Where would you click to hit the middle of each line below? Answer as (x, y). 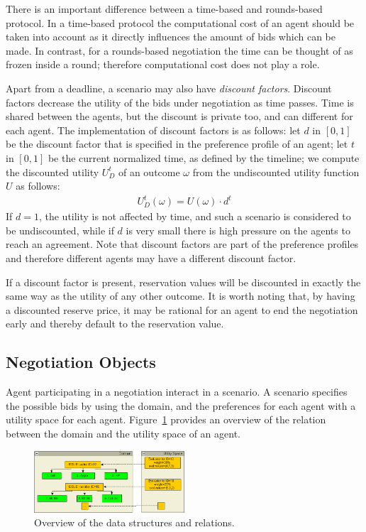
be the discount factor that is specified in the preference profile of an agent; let (177, 144)
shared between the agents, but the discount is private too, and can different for (179, 116)
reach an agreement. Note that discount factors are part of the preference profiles (182, 244)
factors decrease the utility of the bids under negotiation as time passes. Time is (180, 102)
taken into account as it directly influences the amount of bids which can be (171, 37)
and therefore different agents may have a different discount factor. (151, 258)
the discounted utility (52, 172)
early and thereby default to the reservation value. (115, 324)
